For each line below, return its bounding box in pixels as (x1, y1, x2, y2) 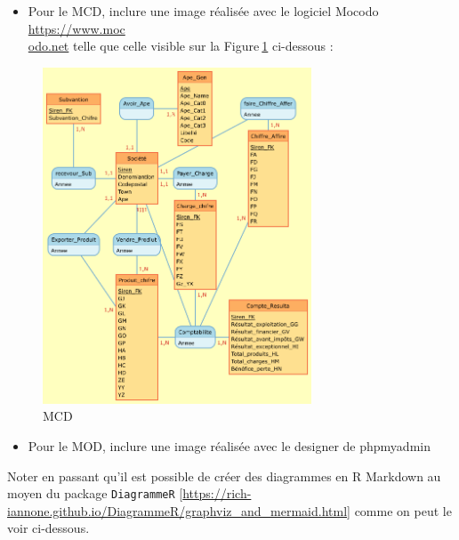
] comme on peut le (347, 501, 452, 520)
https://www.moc (28, 19, 125, 37)
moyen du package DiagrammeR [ (7, 484, 183, 503)
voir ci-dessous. (7, 519, 90, 537)
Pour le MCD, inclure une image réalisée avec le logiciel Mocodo (28, 2, 379, 20)
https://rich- (182, 484, 252, 503)
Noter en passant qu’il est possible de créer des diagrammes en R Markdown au (7, 466, 441, 485)
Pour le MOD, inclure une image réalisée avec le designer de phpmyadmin (28, 436, 431, 455)
